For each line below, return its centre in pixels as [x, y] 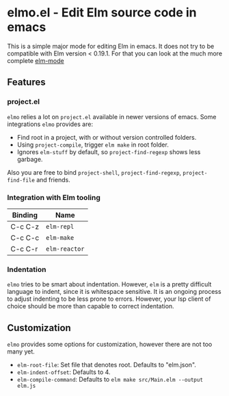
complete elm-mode [36, 60]
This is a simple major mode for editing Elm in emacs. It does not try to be [111, 46]
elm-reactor [65, 249]
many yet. [21, 351]
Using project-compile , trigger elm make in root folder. [93, 145]
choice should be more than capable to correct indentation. [91, 306]
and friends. [53, 180]
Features [26, 83]
